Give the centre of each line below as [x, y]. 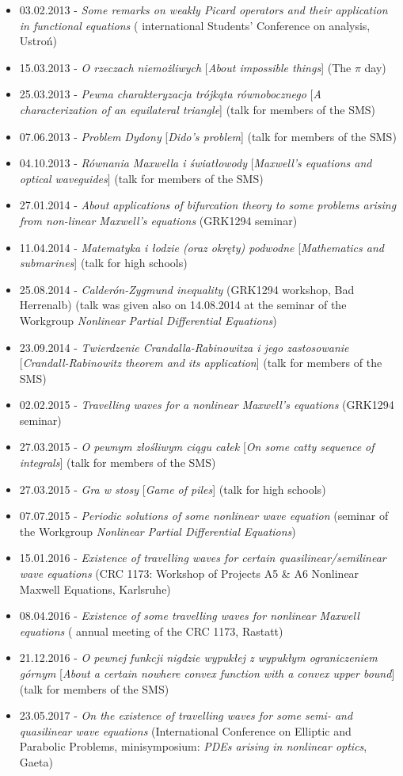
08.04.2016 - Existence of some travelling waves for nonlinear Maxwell [189, 615]
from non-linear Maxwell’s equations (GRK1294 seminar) [158, 220]
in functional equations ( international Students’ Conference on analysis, [195, 25]
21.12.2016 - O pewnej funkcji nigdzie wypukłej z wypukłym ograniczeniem [198, 657]
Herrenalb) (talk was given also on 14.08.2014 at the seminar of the [183, 305]
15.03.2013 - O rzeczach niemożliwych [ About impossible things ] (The [185, 67]
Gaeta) [36, 761]
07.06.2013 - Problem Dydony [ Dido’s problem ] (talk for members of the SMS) [208, 136]
